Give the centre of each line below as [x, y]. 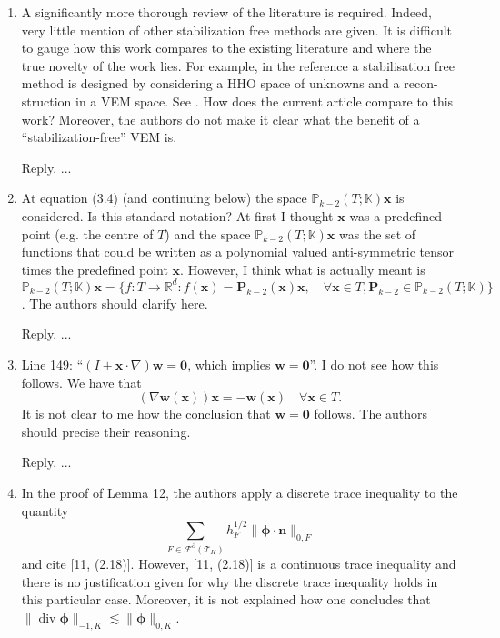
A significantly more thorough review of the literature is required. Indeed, [226, 12]
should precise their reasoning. [106, 431]
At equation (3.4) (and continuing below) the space [164, 198]
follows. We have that [81, 382]
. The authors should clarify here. [115, 303]
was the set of [378, 233]
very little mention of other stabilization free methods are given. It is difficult [237, 30]
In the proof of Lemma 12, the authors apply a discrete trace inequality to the [240, 492]
